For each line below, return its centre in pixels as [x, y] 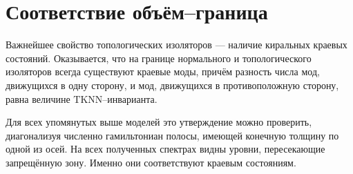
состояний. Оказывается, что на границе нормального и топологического [159, 58]
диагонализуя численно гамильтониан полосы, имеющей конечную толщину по [172, 135]
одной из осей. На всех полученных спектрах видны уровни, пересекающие [165, 149]
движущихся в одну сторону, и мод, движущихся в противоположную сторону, [172, 85]
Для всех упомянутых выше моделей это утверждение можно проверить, [159, 122]
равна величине [38, 98]
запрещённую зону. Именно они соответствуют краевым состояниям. [151, 162]
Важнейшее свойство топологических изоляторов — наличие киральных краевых [176, 45]
